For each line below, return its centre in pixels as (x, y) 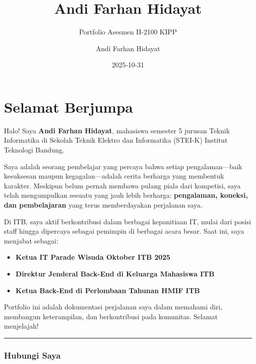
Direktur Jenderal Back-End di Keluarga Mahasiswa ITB (115, 273)
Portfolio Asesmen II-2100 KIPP (128, 32)
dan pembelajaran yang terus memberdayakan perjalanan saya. (103, 205)
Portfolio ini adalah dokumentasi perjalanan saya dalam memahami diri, (113, 307)
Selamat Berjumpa (68, 106)
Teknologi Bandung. (34, 150)
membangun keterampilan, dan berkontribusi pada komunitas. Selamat (111, 316)
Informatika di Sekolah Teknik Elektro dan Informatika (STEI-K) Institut (116, 140)
